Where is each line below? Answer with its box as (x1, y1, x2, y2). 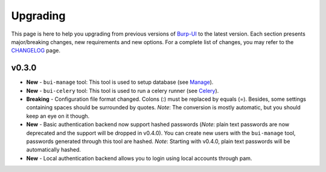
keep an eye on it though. (26, 112, 90, 119)
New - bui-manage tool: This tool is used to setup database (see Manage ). (26, 78, 214, 86)
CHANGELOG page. (11, 47, 60, 54)
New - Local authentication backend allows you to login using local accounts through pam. (26, 154, 252, 162)
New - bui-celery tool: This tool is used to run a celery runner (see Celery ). (26, 87, 219, 94)
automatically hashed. (26, 146, 81, 153)
